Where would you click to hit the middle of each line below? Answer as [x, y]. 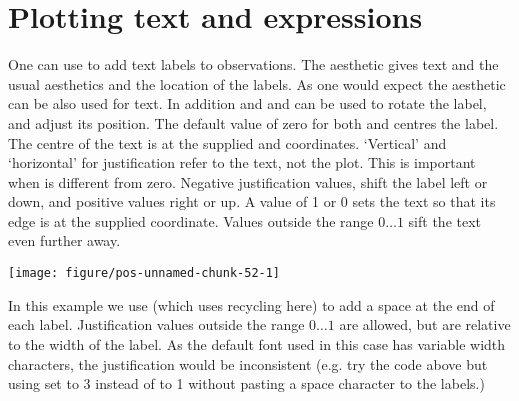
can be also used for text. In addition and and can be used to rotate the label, [247, 103]
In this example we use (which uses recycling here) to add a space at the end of [251, 304]
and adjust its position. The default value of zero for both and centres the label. [253, 122]
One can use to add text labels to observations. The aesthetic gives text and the [253, 64]
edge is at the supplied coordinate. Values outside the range [191, 220]
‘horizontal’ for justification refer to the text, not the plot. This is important [242, 162]
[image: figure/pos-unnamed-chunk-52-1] [144, 273]
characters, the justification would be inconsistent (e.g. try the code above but [248, 363]
